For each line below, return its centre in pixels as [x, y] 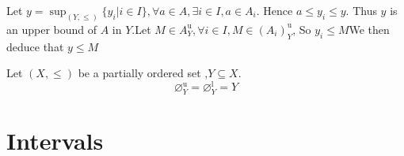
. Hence [274, 10]
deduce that [35, 46]
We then [369, 29]
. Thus [361, 10]
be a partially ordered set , [143, 73]
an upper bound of [52, 29]
